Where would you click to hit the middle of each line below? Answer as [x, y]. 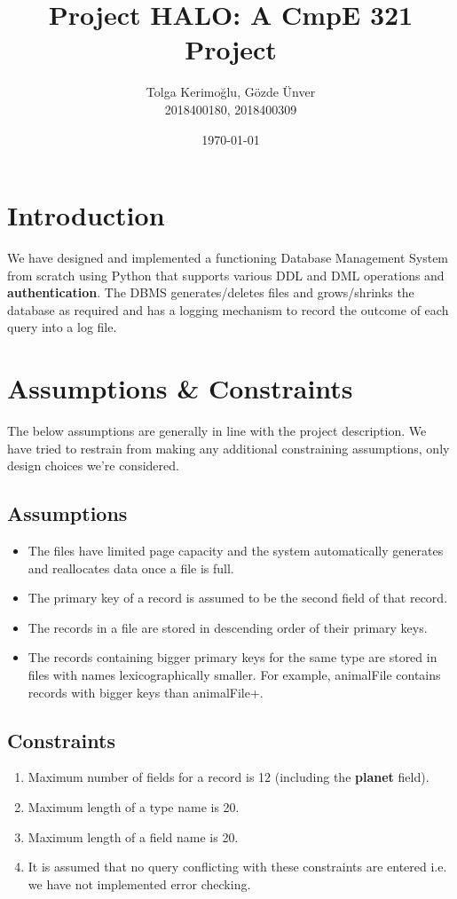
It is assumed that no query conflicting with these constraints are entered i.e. [237, 867]
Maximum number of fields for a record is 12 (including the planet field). [228, 777]
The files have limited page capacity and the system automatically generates [236, 551]
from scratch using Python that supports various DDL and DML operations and [226, 275]
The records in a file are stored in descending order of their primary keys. [228, 627]
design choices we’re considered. [93, 465]
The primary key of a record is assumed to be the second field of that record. [238, 598]
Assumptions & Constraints [180, 388]
